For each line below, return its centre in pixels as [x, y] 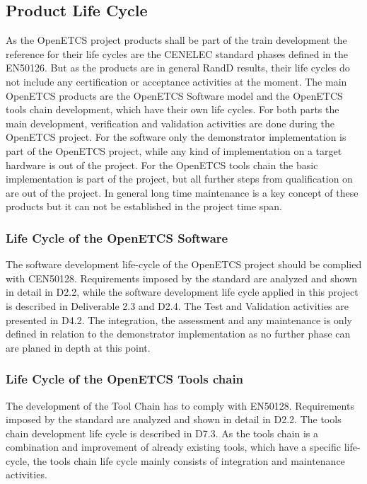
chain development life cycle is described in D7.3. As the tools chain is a [162, 433]
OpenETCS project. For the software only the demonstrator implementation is [176, 137]
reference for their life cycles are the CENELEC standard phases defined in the [177, 53]
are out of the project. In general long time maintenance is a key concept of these [182, 192]
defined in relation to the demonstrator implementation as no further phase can [178, 334]
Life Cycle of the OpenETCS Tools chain [125, 379]
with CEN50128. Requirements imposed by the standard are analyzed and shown [182, 278]
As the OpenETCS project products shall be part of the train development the [176, 40]
